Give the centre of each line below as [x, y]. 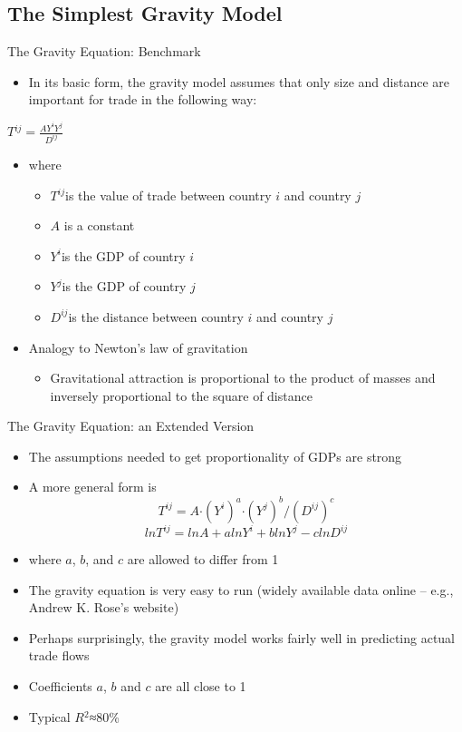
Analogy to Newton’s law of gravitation [138, 347]
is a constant [99, 225]
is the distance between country [156, 316]
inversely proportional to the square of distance [181, 395]
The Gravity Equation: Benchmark [104, 51]
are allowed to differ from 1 [203, 559]
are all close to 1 [201, 686]
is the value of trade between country [168, 195]
